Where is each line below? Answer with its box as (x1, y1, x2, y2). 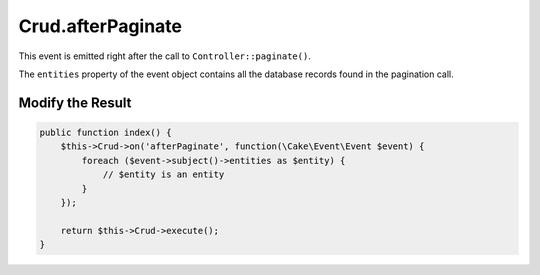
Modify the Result (18, 94, 132, 111)
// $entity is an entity (102, 169, 225, 180)
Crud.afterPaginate (18, 15, 183, 37)
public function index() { (39, 126, 172, 138)
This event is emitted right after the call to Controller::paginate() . (18, 50, 312, 62)
